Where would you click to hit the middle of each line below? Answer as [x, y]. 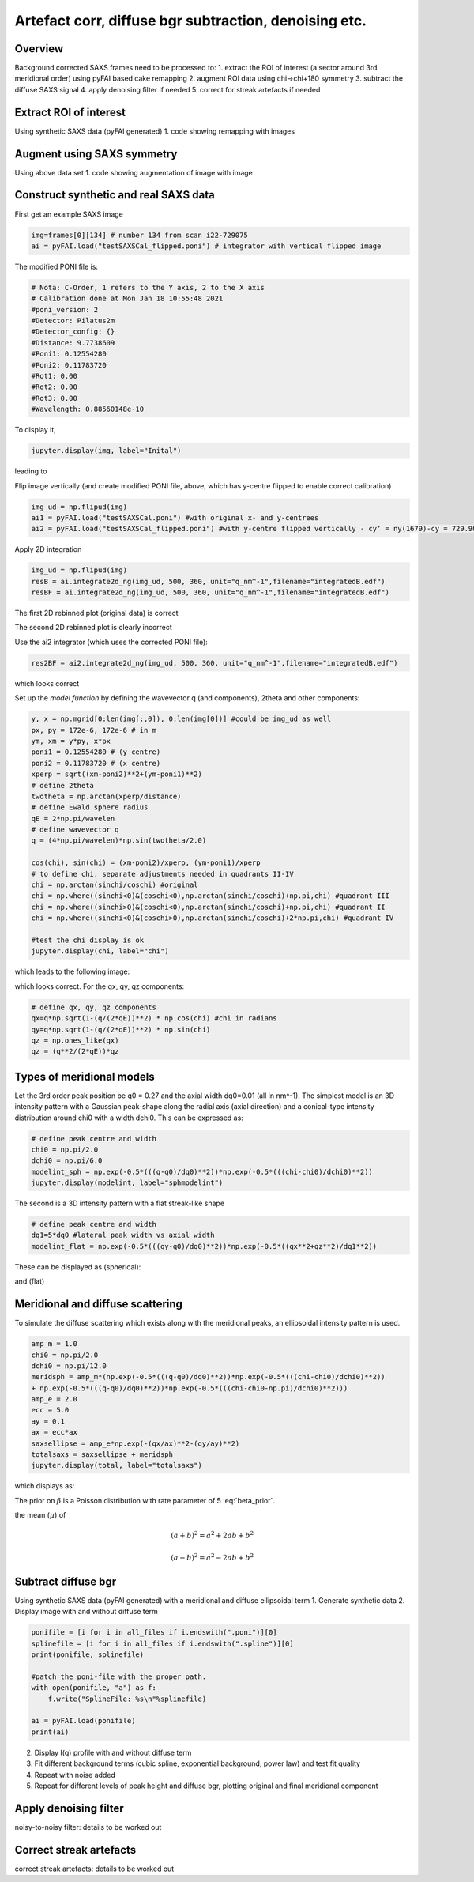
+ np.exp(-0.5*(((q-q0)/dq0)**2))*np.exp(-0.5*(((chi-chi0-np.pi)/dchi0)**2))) [190, 1388]
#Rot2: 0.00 [55, 387]
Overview [39, 49]
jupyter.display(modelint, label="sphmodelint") [127, 1183]
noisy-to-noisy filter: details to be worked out [88, 1827]
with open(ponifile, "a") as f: [94, 1688]
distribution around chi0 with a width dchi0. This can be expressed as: [129, 1118]
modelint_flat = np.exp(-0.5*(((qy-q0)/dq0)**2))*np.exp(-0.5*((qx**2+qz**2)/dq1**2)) [204, 1246]
